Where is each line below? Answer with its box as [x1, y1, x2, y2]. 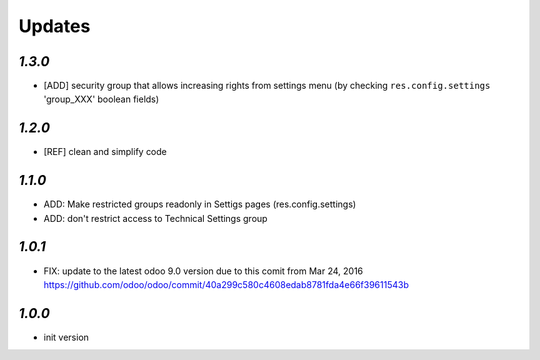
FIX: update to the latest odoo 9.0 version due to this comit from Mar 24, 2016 [43, 265, 364, 277]
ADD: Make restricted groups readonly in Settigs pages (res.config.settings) [43, 198, 357, 210]
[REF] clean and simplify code [43, 146, 167, 158]
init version [43, 331, 90, 343]
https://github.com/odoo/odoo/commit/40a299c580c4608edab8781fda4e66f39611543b [43, 278, 409, 290]
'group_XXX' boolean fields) [43, 93, 160, 105]
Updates [18, 15, 91, 37]
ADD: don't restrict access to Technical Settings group [43, 212, 268, 224]
